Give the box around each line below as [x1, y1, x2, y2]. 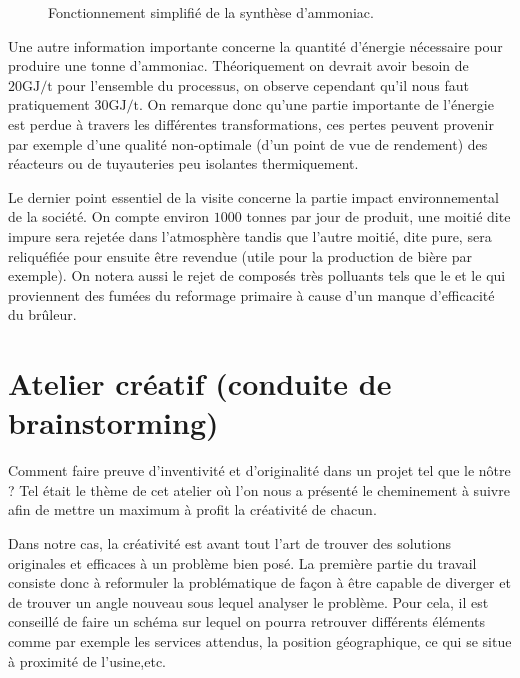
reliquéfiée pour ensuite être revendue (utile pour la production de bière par [8, 245, 472, 266]
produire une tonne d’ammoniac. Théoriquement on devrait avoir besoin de [8, 55, 469, 76]
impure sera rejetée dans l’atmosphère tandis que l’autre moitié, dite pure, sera [8, 225, 492, 246]
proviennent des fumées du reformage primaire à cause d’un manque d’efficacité [8, 284, 495, 305]
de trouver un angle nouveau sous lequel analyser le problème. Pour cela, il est [8, 591, 489, 612]
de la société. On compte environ [8, 206, 210, 227]
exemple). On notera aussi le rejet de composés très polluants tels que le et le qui [8, 265, 506, 286]
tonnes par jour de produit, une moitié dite [246, 206, 511, 227]
